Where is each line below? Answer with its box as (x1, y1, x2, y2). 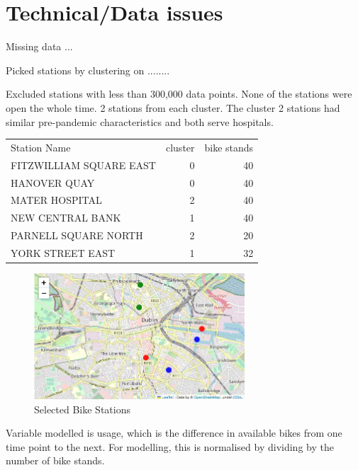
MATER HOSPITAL (11, 193, 102, 207)
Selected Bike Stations (34, 401, 130, 416)
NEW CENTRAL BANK (11, 210, 121, 225)
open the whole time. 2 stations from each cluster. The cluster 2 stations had (6, 100, 340, 115)
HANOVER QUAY (11, 175, 95, 190)
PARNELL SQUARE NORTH (11, 228, 143, 243)
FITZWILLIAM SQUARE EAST (11, 157, 156, 172)
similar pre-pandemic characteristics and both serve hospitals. (6, 114, 274, 129)
